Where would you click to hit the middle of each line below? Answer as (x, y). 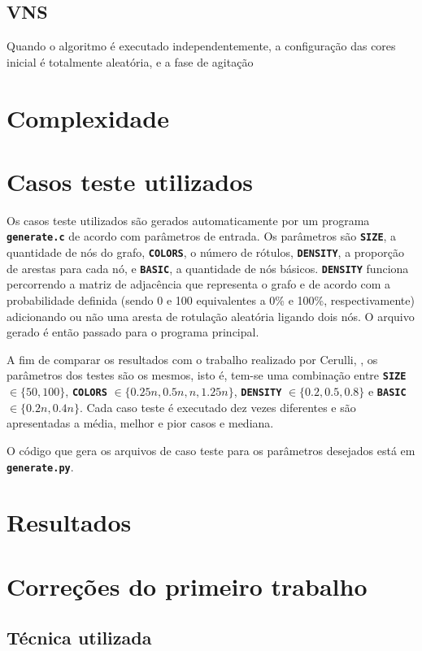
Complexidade (88, 117)
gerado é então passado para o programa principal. (133, 332)
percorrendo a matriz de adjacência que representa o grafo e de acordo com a (199, 284)
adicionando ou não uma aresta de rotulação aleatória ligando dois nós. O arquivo (211, 316)
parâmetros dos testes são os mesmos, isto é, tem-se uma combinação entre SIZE (207, 375)
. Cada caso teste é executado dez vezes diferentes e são (218, 407)
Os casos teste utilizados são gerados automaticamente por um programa (188, 220)
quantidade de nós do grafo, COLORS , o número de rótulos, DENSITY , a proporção (205, 252)
